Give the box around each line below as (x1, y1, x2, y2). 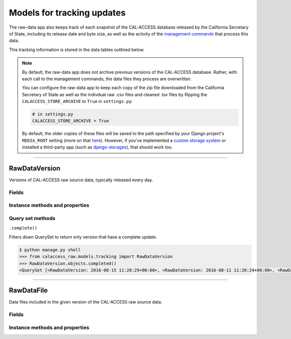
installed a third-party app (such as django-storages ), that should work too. (22, 144, 173, 150)
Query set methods (9, 215, 56, 221)
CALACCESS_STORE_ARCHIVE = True (32, 118, 109, 124)
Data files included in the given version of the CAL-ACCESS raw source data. (9, 299, 162, 305)
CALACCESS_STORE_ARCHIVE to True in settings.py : (22, 99, 133, 104)
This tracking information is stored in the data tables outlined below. (9, 47, 145, 52)
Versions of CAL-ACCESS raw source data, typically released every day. (9, 177, 153, 183)
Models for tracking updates (9, 7, 126, 18)
